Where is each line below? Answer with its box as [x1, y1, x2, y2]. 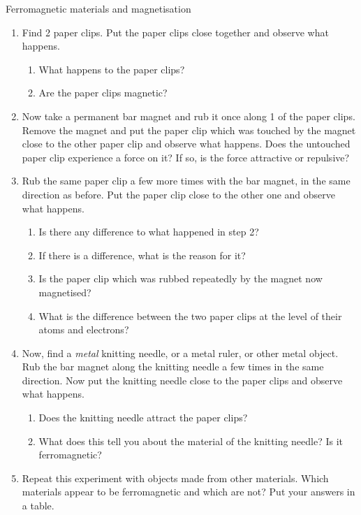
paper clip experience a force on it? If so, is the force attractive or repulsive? [22, 150, 350, 164]
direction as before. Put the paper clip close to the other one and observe [22, 187, 336, 201]
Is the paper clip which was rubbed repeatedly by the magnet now [38, 271, 323, 286]
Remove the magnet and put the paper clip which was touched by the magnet [22, 122, 356, 137]
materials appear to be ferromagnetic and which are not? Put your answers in [22, 484, 355, 499]
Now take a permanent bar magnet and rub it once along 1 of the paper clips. [22, 108, 355, 123]
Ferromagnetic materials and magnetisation [6, 1, 191, 15]
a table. [22, 498, 54, 513]
